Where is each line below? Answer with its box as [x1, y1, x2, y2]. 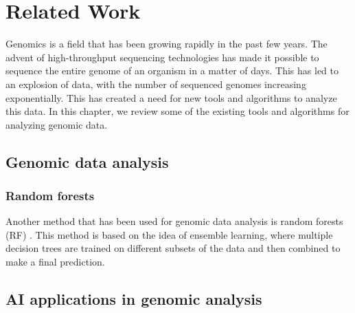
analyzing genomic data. [5, 117, 108, 131]
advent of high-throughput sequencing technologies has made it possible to [5, 50, 319, 64]
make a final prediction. [5, 255, 105, 269]
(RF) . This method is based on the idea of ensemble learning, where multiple [5, 227, 333, 241]
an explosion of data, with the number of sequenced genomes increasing [5, 76, 306, 91]
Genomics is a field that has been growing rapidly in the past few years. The [5, 36, 328, 51]
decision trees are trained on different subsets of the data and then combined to [5, 241, 341, 255]
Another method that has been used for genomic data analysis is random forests [5, 214, 343, 228]
